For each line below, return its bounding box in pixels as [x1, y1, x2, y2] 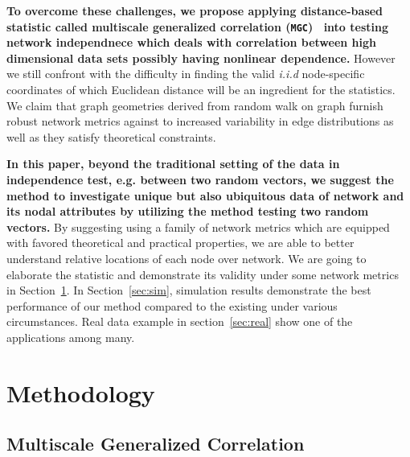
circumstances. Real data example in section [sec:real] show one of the [6, 313, 353, 330]
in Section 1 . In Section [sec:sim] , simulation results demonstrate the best [6, 282, 371, 298]
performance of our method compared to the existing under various [6, 297, 338, 314]
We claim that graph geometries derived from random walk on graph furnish [6, 97, 383, 113]
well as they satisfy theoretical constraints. [6, 128, 216, 145]
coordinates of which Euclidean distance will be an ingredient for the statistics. [6, 81, 396, 98]
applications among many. [6, 328, 135, 345]
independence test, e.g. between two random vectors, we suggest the [6, 171, 394, 187]
